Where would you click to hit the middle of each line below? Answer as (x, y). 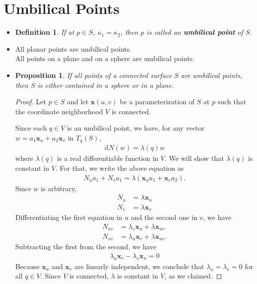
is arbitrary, (59, 188)
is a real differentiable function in (108, 158)
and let (78, 102)
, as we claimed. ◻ (193, 276)
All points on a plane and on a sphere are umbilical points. (105, 58)
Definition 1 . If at (45, 32)
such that (232, 102)
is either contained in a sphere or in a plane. (106, 85)
